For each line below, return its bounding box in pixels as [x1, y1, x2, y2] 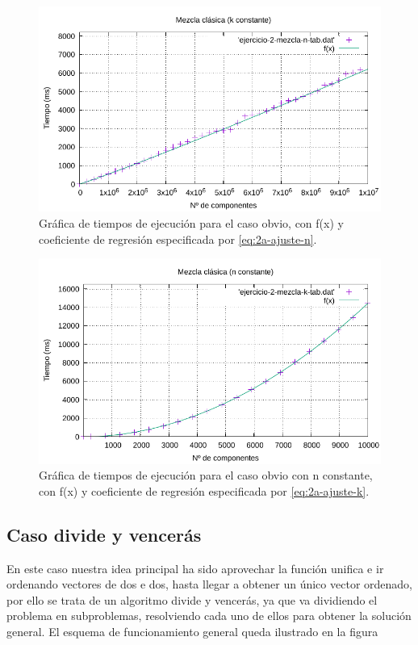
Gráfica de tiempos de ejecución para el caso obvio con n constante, [39, 467, 373, 484]
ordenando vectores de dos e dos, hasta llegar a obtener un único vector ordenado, [6, 576, 412, 593]
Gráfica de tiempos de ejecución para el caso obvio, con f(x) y [39, 214, 344, 231]
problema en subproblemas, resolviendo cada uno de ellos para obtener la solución [6, 607, 412, 624]
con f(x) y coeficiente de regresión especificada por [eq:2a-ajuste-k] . [39, 482, 370, 499]
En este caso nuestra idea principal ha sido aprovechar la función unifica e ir [6, 559, 384, 576]
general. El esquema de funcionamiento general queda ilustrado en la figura [6, 622, 378, 639]
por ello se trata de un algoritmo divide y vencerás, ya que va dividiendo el [6, 591, 378, 608]
